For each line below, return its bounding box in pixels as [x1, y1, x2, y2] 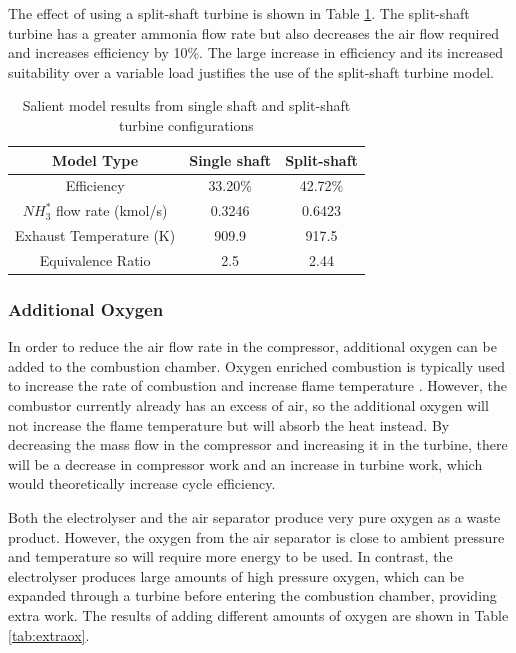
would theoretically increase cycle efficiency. [8, 473, 276, 494]
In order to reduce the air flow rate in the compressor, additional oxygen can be [8, 336, 497, 357]
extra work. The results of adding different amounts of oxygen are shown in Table [8, 604, 509, 625]
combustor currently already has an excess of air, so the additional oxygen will [8, 395, 489, 416]
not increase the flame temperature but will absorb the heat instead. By [8, 414, 450, 435]
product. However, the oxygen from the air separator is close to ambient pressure [8, 526, 505, 547]
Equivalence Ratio [39, 249, 151, 270]
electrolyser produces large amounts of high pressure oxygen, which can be [8, 565, 464, 586]
